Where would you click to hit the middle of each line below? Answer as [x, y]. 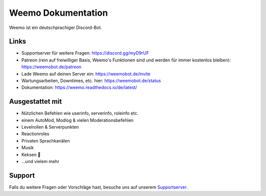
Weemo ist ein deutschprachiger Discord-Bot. [56, 28]
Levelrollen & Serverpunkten [50, 127]
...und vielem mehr [40, 162]
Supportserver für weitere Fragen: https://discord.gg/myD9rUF [85, 53]
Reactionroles [35, 134]
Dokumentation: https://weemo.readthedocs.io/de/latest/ [79, 87]
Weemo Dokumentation [59, 13]
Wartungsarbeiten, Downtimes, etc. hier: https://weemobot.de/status [91, 81]
